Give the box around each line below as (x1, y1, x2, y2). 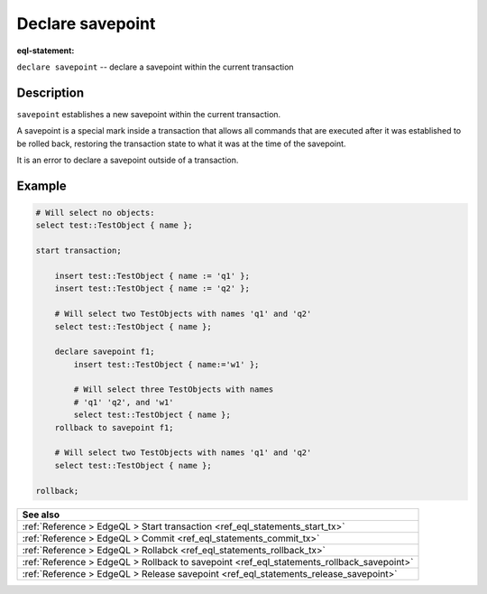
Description (16, 85, 85, 100)
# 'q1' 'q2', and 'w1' (73, 397, 175, 407)
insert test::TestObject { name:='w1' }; (73, 359, 260, 369)
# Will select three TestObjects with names (73, 385, 274, 394)
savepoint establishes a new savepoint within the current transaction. (16, 108, 281, 119)
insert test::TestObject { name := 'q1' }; (54, 271, 250, 281)
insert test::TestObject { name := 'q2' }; (54, 283, 250, 293)
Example (16, 178, 67, 193)
